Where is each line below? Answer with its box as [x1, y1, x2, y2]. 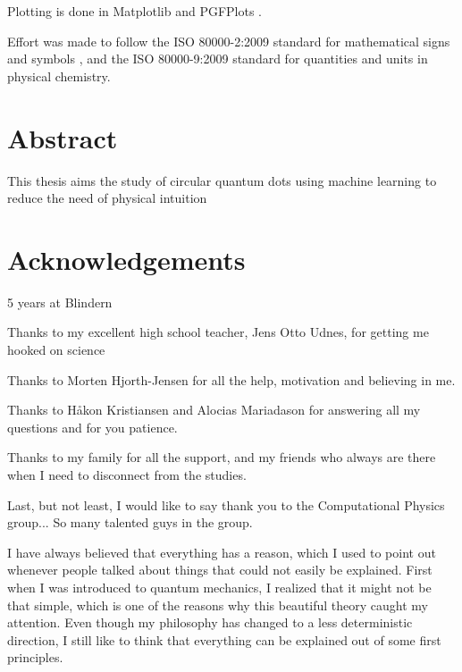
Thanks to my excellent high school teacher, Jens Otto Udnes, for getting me [7, 323, 429, 341]
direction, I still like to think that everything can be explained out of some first [7, 630, 441, 649]
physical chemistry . [7, 66, 111, 85]
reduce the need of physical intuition [7, 189, 207, 207]
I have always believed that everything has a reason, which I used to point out [7, 542, 436, 561]
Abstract [7, 119, 118, 155]
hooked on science [7, 340, 105, 358]
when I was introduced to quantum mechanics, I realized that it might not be [7, 577, 432, 596]
